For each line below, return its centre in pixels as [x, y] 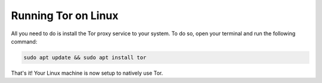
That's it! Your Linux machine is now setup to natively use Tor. [87, 73]
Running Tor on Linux [65, 16]
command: [24, 41]
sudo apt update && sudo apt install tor [85, 57]
